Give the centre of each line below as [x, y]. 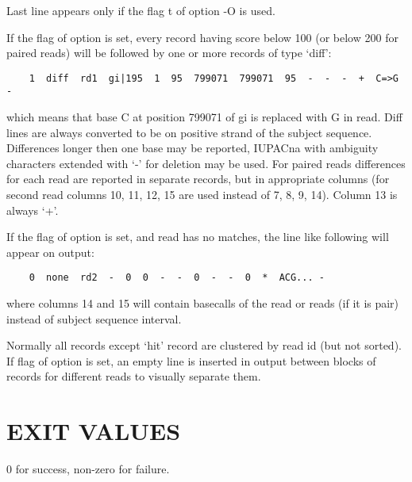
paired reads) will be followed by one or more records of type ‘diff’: [169, 53]
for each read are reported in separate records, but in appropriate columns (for [198, 179]
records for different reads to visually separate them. [134, 376]
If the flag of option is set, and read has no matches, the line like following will [198, 237]
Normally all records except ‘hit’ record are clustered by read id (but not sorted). [204, 345]
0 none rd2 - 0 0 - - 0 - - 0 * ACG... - [177, 278]
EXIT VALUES [94, 431]
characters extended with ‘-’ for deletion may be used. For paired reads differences [206, 163]
